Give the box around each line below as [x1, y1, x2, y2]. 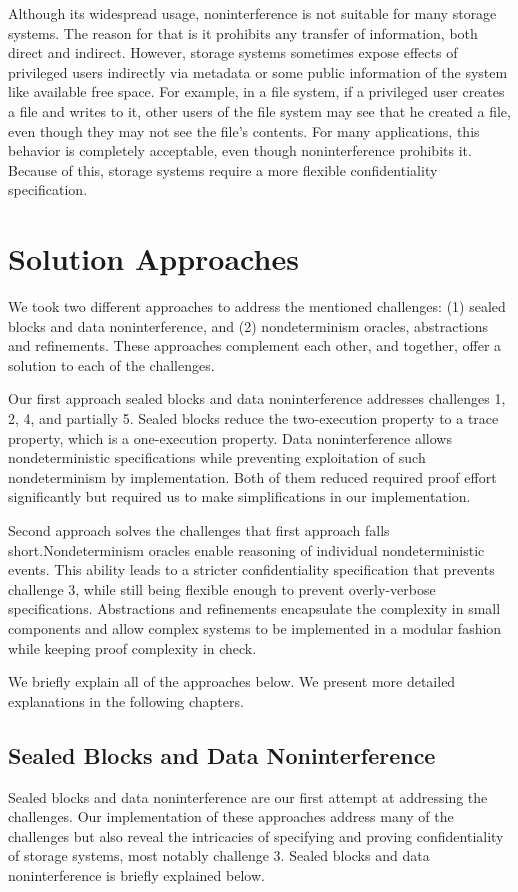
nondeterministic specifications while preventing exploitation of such [8, 447, 426, 468]
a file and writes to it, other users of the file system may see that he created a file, [8, 100, 511, 121]
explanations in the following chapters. [8, 690, 244, 711]
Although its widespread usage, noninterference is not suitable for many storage [8, 3, 497, 23]
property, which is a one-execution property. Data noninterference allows [8, 427, 452, 448]
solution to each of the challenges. [8, 354, 215, 375]
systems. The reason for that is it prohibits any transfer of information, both [8, 22, 478, 43]
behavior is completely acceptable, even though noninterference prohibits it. [8, 140, 472, 161]
